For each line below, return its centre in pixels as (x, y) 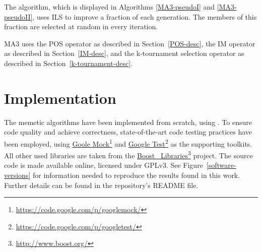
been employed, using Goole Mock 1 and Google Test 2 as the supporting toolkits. (128, 143)
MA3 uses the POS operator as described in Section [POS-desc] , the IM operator (130, 43)
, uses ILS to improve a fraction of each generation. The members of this (145, 16)
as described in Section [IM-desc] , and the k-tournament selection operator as (124, 53)
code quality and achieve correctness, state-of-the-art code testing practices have (128, 132)
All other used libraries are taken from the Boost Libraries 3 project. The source (128, 154)
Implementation (60, 98)
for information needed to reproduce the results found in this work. (136, 175)
